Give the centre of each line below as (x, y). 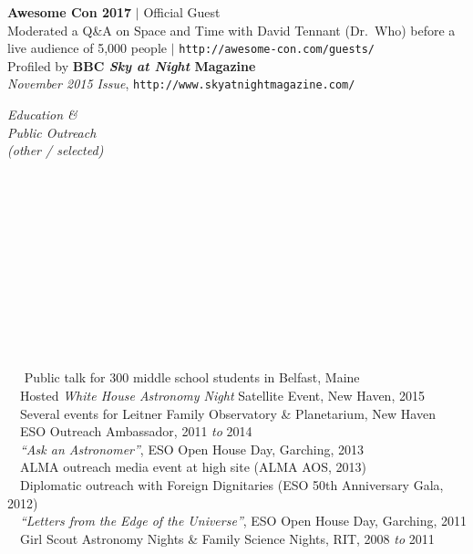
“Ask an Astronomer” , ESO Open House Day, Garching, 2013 (192, 449)
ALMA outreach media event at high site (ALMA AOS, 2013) (193, 467)
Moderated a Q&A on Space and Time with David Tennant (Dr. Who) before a (231, 30)
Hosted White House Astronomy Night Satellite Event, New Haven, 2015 (222, 395)
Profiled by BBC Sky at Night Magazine (132, 65)
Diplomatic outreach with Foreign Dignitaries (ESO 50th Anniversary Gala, (231, 484)
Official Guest (182, 12)
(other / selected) (56, 150)
